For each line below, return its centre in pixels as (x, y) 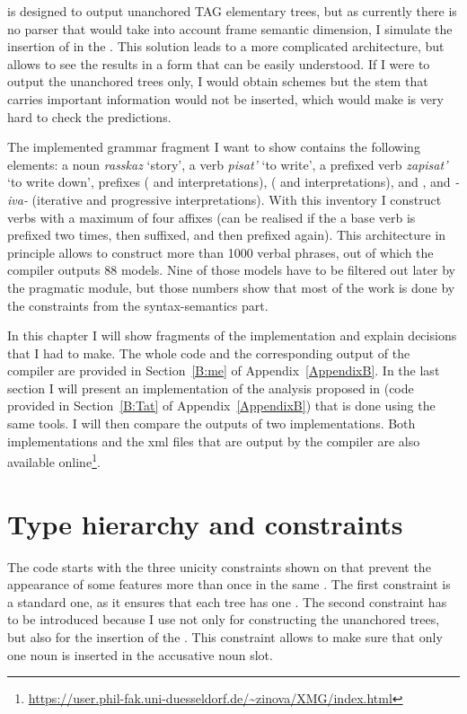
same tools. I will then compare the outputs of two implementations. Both (211, 423)
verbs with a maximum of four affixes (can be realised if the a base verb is (211, 217)
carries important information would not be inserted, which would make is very (225, 98)
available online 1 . (54, 460)
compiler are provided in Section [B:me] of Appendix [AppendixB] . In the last (224, 370)
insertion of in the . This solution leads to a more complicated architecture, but (226, 46)
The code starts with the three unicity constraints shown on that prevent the (219, 566)
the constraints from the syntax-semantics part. (138, 305)
